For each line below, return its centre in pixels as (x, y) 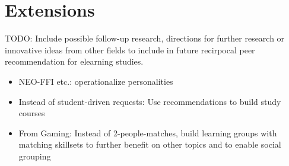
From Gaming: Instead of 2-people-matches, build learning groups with (148, 133)
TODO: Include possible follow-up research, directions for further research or (145, 38)
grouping (35, 156)
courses (32, 113)
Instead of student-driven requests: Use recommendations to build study (150, 101)
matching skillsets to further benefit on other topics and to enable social (150, 144)
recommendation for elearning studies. (74, 61)
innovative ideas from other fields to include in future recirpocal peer (130, 50)
